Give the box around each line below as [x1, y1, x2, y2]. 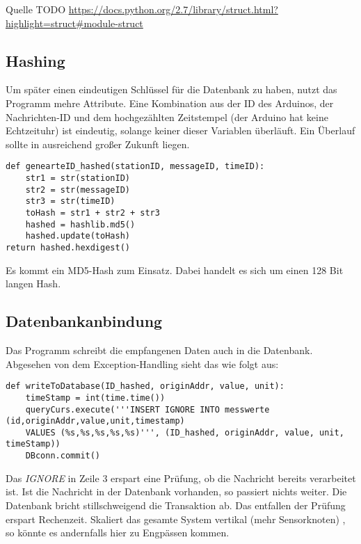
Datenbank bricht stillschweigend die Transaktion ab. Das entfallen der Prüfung [6, 497, 346, 512]
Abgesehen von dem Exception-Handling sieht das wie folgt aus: [6, 356, 279, 371]
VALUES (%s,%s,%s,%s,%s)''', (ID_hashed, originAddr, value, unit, [25, 427, 344, 438]
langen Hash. [6, 276, 61, 291]
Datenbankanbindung [6, 310, 163, 332]
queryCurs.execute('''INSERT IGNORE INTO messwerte [25, 404, 270, 415]
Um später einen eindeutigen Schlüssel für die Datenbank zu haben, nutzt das [6, 82, 337, 97]
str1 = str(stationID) [25, 173, 130, 184]
